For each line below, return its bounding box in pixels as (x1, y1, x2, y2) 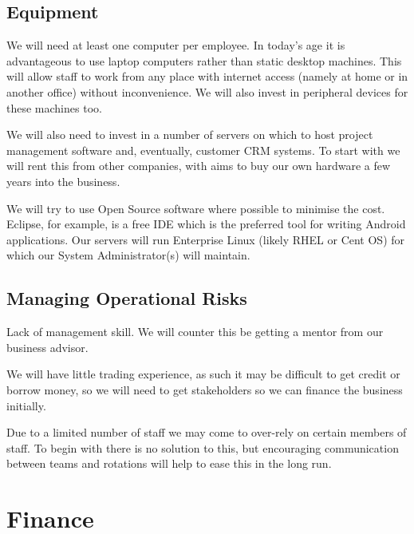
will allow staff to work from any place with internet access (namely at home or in (6, 68, 408, 85)
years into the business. (6, 172, 120, 189)
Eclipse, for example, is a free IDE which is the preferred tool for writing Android (6, 216, 406, 232)
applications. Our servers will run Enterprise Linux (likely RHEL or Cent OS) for (6, 231, 405, 247)
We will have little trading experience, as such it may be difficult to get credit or (6, 366, 400, 382)
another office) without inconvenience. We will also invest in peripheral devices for (6, 83, 408, 100)
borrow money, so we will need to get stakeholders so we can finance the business (6, 381, 403, 398)
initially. (6, 397, 46, 413)
